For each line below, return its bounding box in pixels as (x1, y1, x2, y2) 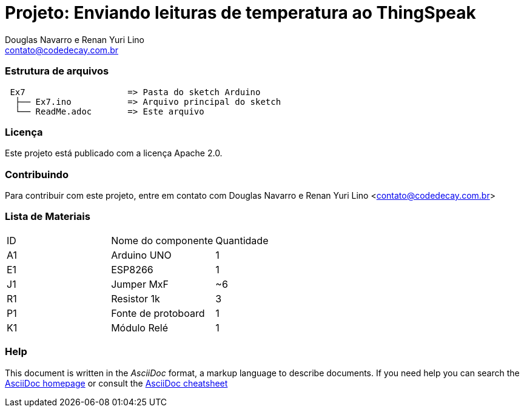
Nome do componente (111, 234, 213, 247)
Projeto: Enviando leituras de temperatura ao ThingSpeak (5, 2, 476, 23)
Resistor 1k (111, 292, 160, 305)
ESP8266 (111, 263, 153, 276)
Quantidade (215, 234, 269, 247)
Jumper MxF (111, 277, 169, 290)
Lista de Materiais (5, 210, 90, 223)
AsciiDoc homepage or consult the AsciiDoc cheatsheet (5, 377, 228, 388)
